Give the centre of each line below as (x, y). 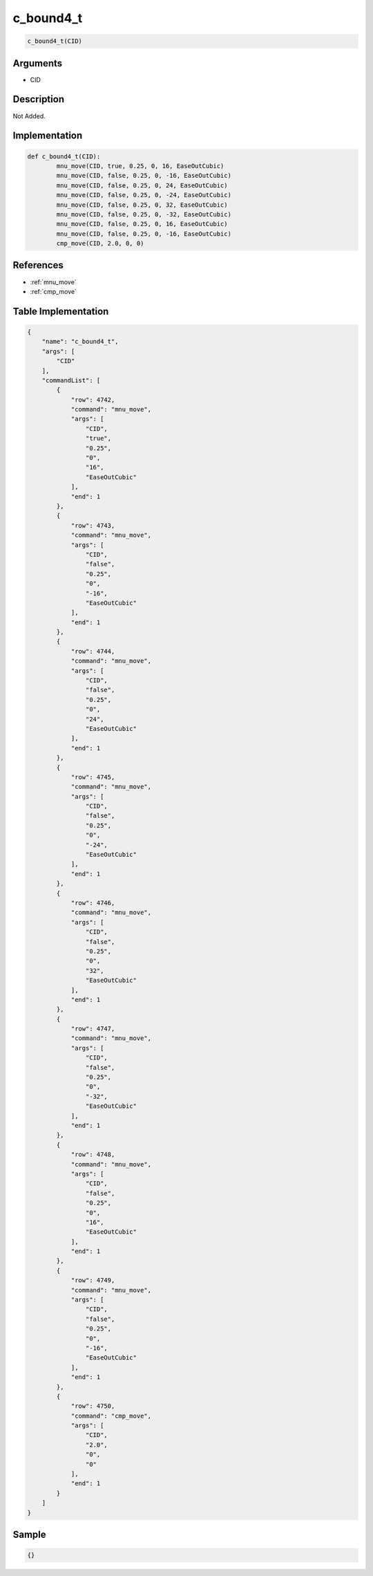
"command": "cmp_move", (111, 1416)
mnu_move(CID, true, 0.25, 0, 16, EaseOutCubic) (140, 166)
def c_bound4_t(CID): (64, 156)
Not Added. (29, 116)
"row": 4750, (93, 1406)
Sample (29, 1535)
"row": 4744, (93, 651)
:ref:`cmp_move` (54, 291)
